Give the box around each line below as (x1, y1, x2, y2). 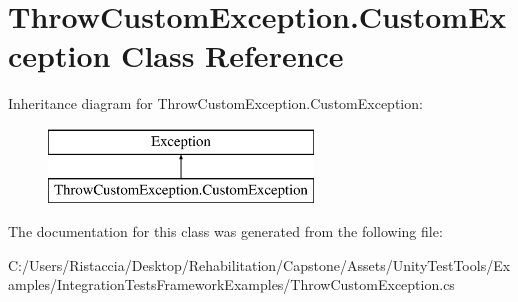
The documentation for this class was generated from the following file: (8, 221, 443, 242)
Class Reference (121, 35, 344, 76)
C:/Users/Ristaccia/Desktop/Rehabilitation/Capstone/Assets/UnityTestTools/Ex (8, 254, 511, 275)
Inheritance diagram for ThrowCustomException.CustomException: (8, 93, 423, 114)
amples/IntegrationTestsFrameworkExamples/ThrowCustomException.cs (8, 274, 455, 295)
